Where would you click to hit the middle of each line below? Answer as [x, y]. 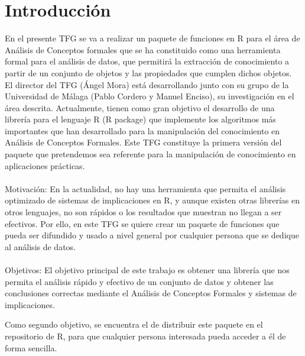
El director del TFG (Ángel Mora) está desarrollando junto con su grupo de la [147, 84]
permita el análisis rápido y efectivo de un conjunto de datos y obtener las [139, 281]
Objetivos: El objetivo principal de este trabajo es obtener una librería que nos [147, 270]
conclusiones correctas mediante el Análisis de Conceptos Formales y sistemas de [151, 293]
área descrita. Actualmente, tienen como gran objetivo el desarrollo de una [140, 107]
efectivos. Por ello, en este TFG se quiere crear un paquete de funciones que [142, 223]
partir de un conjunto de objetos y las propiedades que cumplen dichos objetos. [148, 72]
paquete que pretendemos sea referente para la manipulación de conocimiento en [150, 154]
